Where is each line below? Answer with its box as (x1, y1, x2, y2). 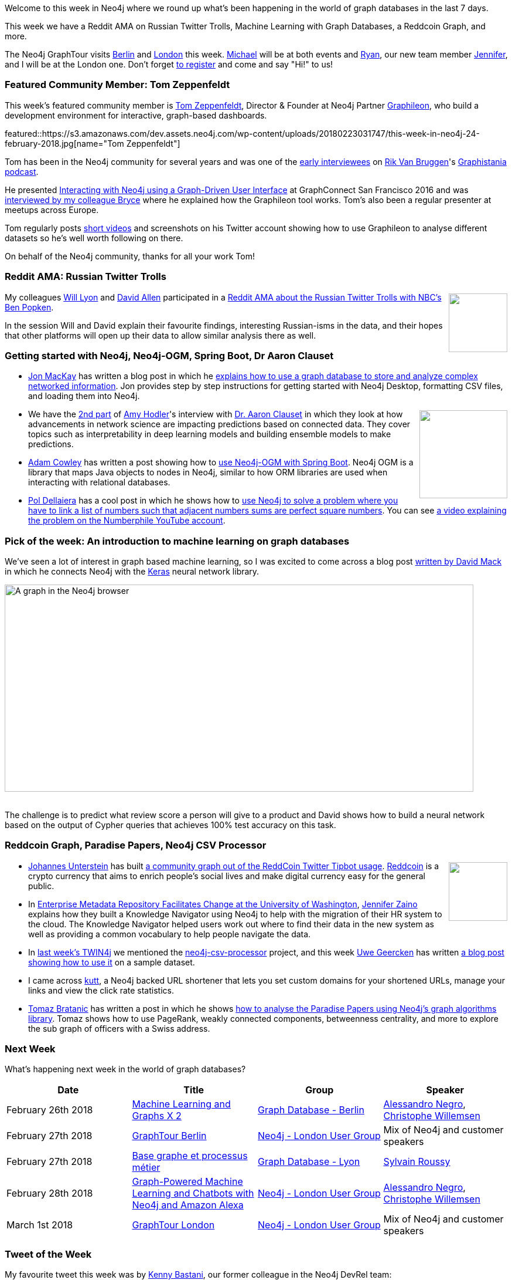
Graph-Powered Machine (132, 1176, 243, 1188)
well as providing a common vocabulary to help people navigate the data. (28, 928, 311, 939)
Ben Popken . (5, 302, 54, 312)
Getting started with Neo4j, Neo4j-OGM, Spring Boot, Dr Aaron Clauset (5, 349, 334, 362)
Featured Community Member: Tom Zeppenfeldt (5, 79, 230, 91)
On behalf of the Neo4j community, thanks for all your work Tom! (5, 251, 255, 261)
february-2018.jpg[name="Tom (5, 138, 124, 148)
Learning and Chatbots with (132, 1187, 254, 1200)
